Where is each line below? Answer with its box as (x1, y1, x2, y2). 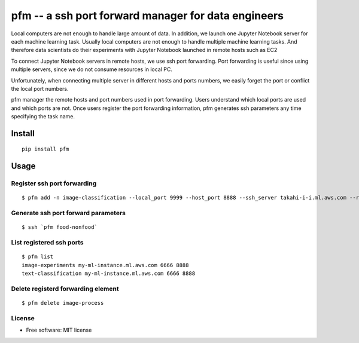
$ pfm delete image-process (22, 299, 104, 307)
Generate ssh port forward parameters (11, 209, 126, 218)
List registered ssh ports (11, 238, 84, 247)
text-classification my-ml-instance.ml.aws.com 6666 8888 (22, 270, 196, 277)
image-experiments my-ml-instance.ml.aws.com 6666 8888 (22, 262, 189, 268)
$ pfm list (22, 253, 54, 260)
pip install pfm (22, 146, 69, 152)
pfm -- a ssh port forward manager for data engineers (11, 9, 284, 22)
